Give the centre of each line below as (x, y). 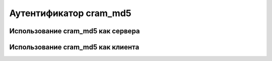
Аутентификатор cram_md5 (70, 13)
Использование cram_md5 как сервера (75, 31)
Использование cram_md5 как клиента (74, 47)
